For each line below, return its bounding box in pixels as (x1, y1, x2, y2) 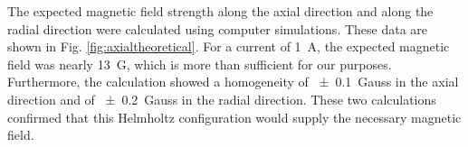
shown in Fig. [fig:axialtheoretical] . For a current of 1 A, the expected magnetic (7, 37, 450, 56)
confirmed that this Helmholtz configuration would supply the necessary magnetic (7, 107, 462, 126)
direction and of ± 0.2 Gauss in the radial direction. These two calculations (7, 89, 436, 108)
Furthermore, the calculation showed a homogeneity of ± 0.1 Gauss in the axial (7, 72, 459, 91)
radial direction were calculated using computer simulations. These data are (7, 19, 428, 38)
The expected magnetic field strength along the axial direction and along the (7, 2, 434, 20)
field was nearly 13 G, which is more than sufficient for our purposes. (7, 54, 392, 73)
